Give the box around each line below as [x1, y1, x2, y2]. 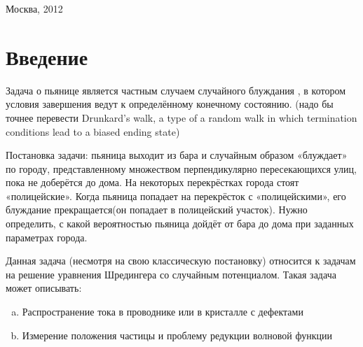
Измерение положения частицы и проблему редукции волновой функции [22, 327, 332, 342]
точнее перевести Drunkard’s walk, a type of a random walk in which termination [6, 110, 357, 125]
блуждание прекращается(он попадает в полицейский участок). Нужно [6, 202, 308, 217]
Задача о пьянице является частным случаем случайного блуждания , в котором [6, 83, 345, 97]
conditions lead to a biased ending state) [6, 124, 180, 139]
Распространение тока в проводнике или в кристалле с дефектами [22, 304, 303, 319]
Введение [6, 42, 88, 71]
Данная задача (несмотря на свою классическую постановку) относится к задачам [6, 253, 356, 268]
